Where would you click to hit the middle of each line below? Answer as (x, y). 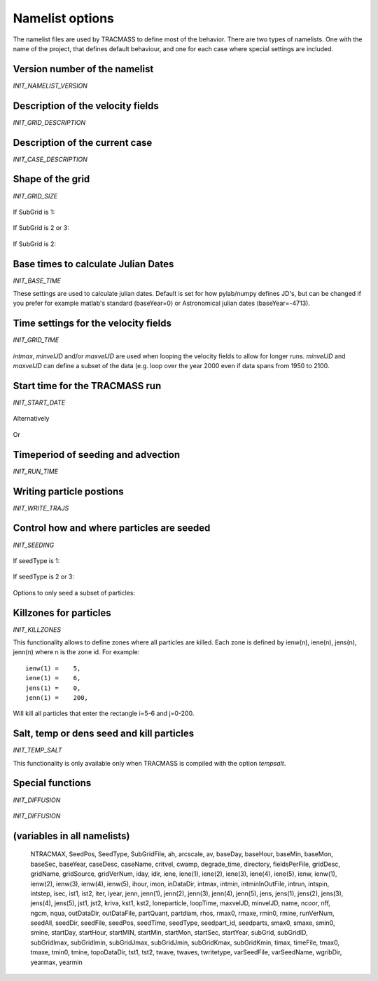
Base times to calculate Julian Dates (93, 264)
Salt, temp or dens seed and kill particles (104, 734)
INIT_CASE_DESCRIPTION (50, 159)
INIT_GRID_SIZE (35, 196)
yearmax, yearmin (57, 962)
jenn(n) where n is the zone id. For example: (76, 652)
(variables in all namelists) (71, 835)
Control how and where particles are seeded (112, 528)
